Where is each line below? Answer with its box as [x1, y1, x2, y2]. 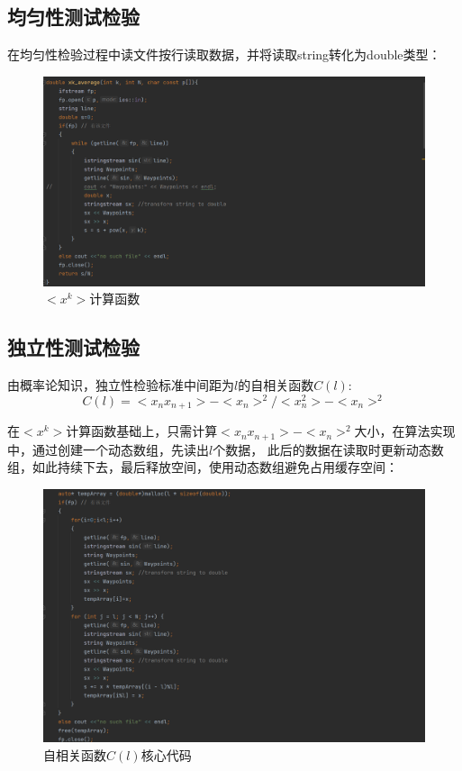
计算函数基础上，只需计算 [66, 422, 218, 440]
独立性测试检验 [7, 333, 140, 361]
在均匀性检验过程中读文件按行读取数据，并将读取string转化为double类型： [7, 45, 441, 64]
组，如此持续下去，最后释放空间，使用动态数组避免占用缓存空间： [7, 458, 398, 476]
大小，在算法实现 [354, 422, 456, 440]
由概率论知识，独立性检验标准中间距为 [7, 376, 234, 395]
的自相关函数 [238, 376, 314, 395]
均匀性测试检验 [7, 3, 140, 31]
